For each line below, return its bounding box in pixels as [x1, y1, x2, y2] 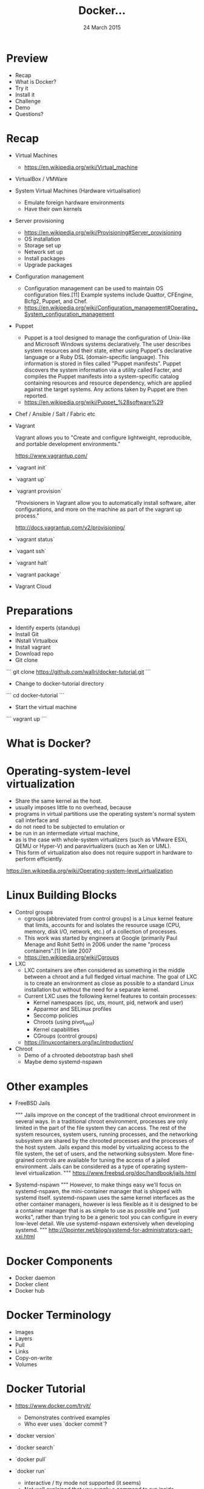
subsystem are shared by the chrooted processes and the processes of [15, 1137, 194, 1145]
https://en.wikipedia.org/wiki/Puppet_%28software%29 [24, 399, 164, 406]
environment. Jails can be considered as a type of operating [15, 1163, 166, 1170]
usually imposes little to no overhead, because [15, 803, 132, 811]
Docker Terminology [6, 1309, 112, 1322]
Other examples [6, 1080, 89, 1094]
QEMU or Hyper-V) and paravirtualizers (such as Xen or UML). [15, 842, 171, 849]
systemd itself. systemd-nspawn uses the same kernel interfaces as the [15, 1194, 195, 1202]
